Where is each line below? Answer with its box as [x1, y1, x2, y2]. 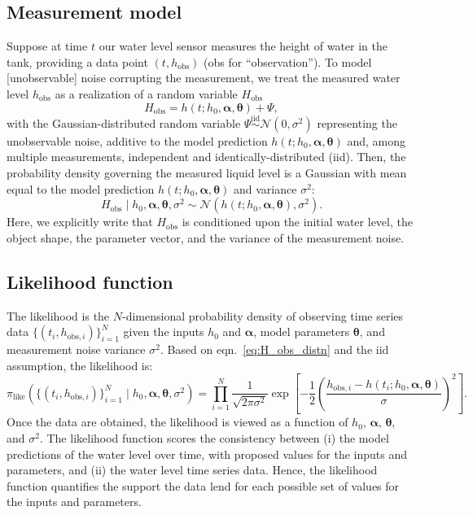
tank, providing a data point [7, 53, 148, 70]
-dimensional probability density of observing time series [122, 307, 404, 324]
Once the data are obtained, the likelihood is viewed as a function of [7, 413, 348, 430]
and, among [347, 132, 406, 149]
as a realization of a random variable [55, 85, 238, 102]
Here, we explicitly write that [7, 213, 153, 230]
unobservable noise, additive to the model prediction [7, 132, 268, 149]
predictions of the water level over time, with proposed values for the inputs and [7, 445, 408, 462]
